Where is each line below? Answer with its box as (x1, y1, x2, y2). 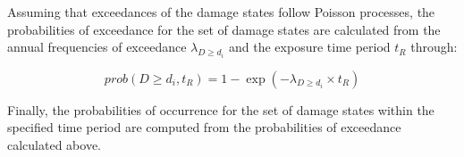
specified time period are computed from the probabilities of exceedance (7, 118, 401, 136)
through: (410, 37, 458, 56)
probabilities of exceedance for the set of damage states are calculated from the (7, 20, 441, 38)
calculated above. (7, 135, 101, 153)
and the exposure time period (229, 37, 391, 56)
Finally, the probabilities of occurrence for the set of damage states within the (7, 100, 434, 119)
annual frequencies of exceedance (7, 37, 187, 56)
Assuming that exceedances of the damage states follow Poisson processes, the (7, 3, 435, 21)
